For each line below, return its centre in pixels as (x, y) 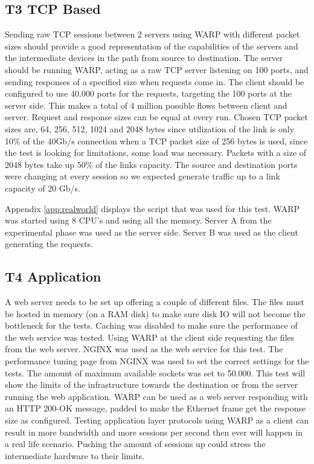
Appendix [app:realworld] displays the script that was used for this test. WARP (152, 208)
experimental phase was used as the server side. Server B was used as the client (152, 232)
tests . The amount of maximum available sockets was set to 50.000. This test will (155, 372)
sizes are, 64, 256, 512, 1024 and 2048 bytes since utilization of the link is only (150, 128)
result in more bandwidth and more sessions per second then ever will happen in (154, 432)
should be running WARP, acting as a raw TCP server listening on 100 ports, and (157, 69)
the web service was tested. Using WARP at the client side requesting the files (150, 337)
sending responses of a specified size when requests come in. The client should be (155, 81)
